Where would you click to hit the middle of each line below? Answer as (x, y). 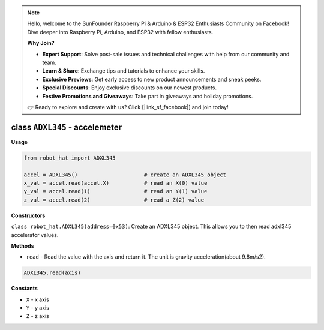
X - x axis (37, 299)
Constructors (28, 215)
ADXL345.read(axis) (52, 273)
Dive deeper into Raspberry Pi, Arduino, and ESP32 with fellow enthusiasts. (120, 32)
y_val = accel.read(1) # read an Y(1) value (115, 191)
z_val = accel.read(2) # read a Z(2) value (114, 200)
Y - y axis (37, 308)
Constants (25, 289)
